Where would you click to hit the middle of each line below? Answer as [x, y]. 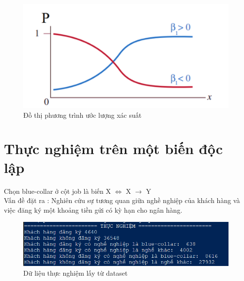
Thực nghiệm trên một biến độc [113, 148]
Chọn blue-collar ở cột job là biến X [57, 191]
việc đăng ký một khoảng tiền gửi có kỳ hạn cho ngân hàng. [93, 210]
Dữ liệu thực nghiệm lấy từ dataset [76, 273]
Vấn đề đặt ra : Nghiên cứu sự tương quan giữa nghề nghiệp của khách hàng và [122, 200]
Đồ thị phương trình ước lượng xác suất [83, 115]
